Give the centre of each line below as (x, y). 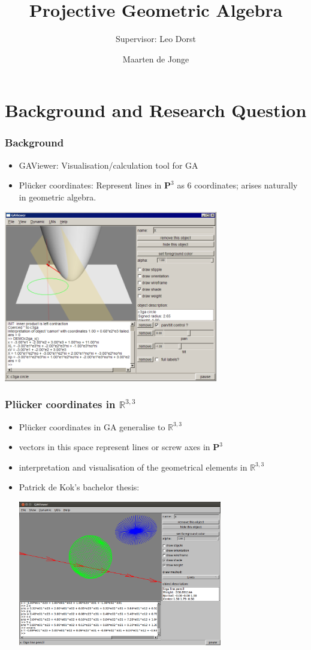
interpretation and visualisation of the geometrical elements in (133, 467)
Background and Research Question (156, 110)
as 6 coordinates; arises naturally (237, 185)
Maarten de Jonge (156, 59)
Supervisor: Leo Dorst (156, 39)
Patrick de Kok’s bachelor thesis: (79, 487)
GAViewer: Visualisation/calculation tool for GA (108, 165)
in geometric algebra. (58, 197)
